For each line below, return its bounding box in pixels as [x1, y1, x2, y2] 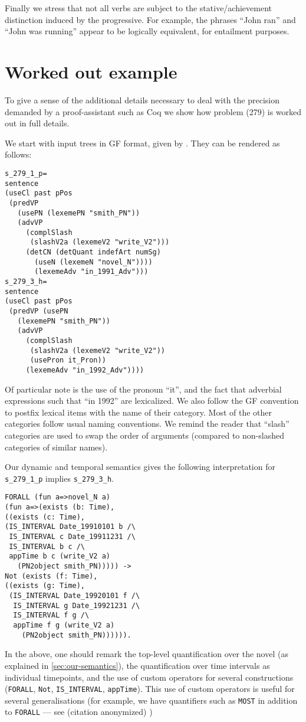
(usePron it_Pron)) [29, 356, 106, 365]
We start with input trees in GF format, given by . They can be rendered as [5, 136, 280, 149]
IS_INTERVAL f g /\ [13, 611, 90, 620]
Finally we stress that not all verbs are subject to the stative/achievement [5, 2, 272, 14]
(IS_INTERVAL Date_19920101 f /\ [9, 592, 140, 600]
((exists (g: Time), [5, 581, 85, 590]
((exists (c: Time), [5, 512, 85, 521]
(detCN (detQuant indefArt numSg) [25, 248, 161, 257]
